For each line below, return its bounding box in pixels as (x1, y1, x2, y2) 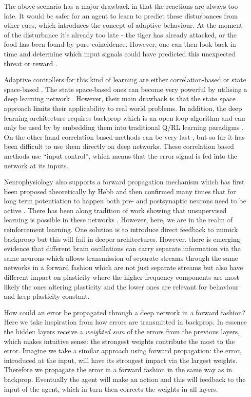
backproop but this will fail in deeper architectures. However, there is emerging (4, 234, 240, 244)
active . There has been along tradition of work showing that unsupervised (4, 205, 227, 215)
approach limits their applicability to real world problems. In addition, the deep (4, 103, 242, 113)
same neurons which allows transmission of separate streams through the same (4, 253, 238, 263)
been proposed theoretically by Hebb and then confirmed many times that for (4, 186, 236, 196)
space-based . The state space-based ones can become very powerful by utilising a (4, 84, 248, 94)
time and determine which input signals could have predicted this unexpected (4, 48, 235, 58)
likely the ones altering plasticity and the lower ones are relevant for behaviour (4, 281, 239, 291)
